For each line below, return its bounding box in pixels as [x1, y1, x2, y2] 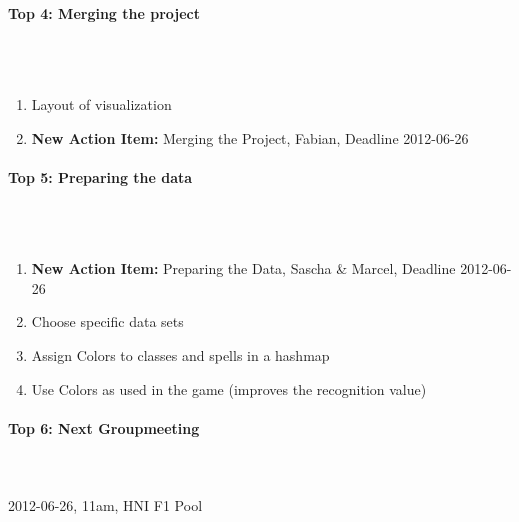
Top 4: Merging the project [8, 2, 200, 23]
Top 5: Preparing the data [8, 166, 193, 187]
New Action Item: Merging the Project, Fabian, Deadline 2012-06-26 [31, 127, 469, 148]
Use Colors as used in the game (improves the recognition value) [31, 378, 427, 399]
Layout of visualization [31, 93, 172, 114]
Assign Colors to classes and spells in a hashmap [31, 344, 330, 365]
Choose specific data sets [31, 311, 184, 332]
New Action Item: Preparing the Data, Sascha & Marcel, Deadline [31, 258, 456, 279]
